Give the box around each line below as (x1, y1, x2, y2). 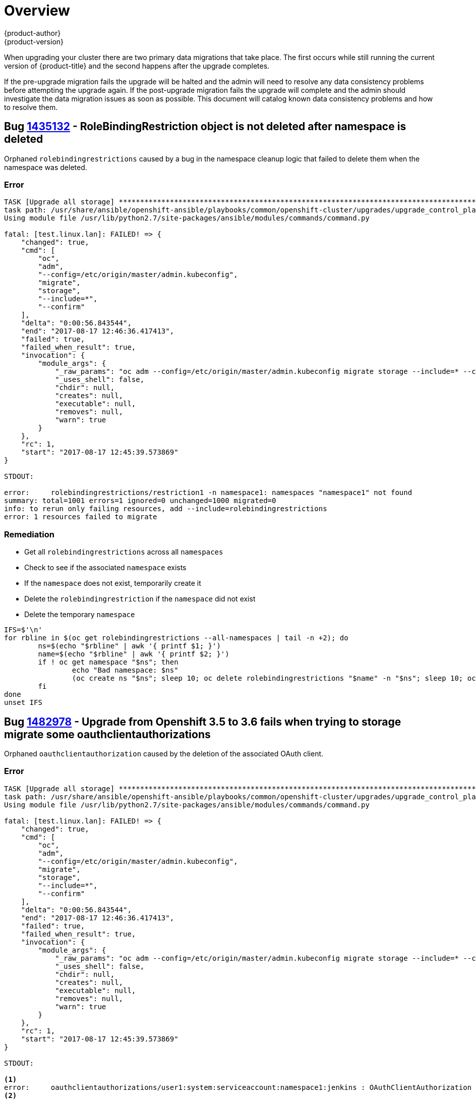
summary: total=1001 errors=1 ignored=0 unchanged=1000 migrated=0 (4, 497, 276, 505)
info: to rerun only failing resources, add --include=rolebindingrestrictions (4, 505, 327, 513)
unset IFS (4, 698, 42, 707)
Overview (4, 2, 70, 19)
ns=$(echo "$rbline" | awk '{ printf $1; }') (38, 642, 221, 650)
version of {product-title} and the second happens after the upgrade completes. (4, 61, 270, 70)
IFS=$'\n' (4, 626, 42, 634)
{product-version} (4, 37, 64, 46)
